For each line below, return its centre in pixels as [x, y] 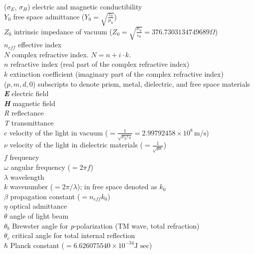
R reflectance [24, 113]
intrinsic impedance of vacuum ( [63, 31]
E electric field [26, 93]
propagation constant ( [45, 196]
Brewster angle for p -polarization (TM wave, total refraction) [106, 225]
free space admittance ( [49, 16]
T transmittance [29, 122]
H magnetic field [30, 103]
